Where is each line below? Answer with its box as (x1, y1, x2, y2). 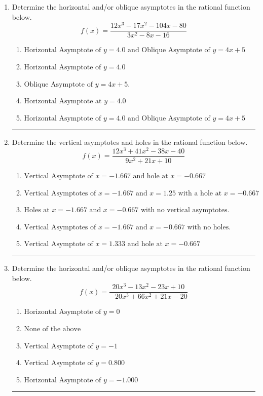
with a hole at (178, 189, 222, 197)
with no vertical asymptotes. (140, 207, 230, 214)
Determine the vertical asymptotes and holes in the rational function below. (12, 137, 248, 147)
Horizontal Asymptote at (24, 98, 102, 105)
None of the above (24, 325, 81, 333)
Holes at (24, 207, 50, 214)
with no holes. (187, 223, 231, 231)
